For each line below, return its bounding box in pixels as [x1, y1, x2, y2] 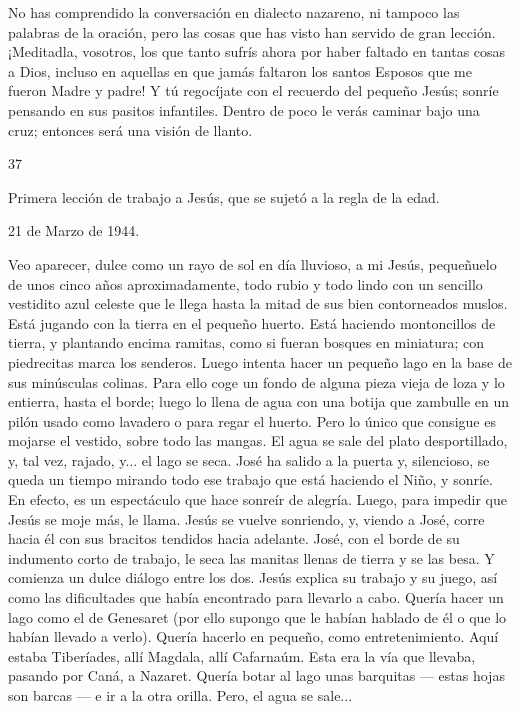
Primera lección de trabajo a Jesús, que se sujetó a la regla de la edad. [8, 186, 440, 207]
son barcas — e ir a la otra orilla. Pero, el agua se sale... [8, 685, 353, 705]
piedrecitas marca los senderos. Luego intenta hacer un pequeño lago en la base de [8, 351, 512, 372]
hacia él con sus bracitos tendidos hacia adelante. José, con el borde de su [8, 528, 460, 549]
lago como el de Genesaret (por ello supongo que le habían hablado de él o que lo [8, 606, 507, 627]
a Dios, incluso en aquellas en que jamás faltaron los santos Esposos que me [8, 60, 472, 81]
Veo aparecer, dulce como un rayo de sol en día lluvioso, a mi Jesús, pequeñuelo [8, 253, 497, 274]
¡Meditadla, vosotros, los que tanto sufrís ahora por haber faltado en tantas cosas [8, 41, 506, 62]
